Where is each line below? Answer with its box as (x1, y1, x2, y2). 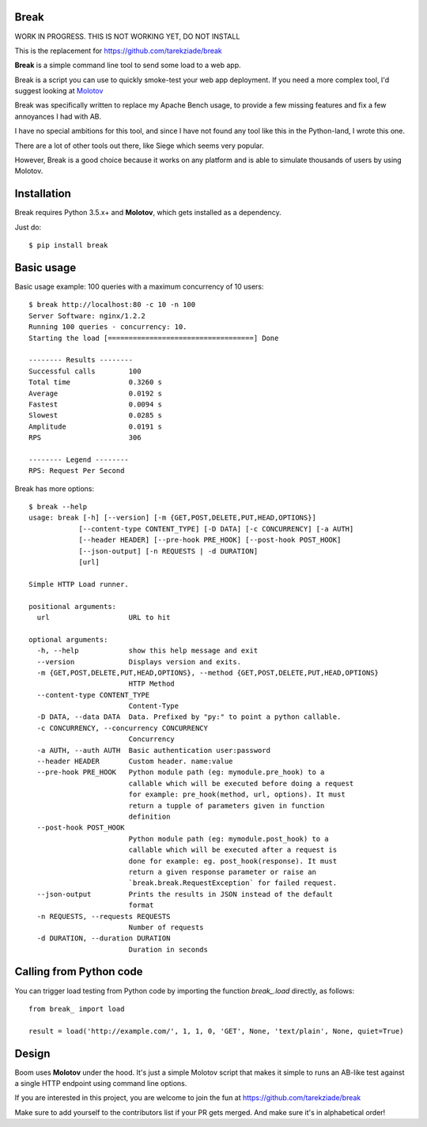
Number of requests (128, 922, 205, 932)
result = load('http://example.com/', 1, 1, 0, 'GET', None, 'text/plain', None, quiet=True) (28, 1027, 404, 1035)
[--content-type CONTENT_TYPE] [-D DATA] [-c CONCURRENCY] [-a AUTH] (78, 524, 354, 533)
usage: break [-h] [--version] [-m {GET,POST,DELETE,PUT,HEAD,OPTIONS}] (28, 513, 316, 522)
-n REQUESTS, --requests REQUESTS (36, 912, 171, 921)
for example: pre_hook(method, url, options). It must (128, 790, 346, 799)
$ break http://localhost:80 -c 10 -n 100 (28, 301, 196, 309)
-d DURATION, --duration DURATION (36, 934, 171, 943)
